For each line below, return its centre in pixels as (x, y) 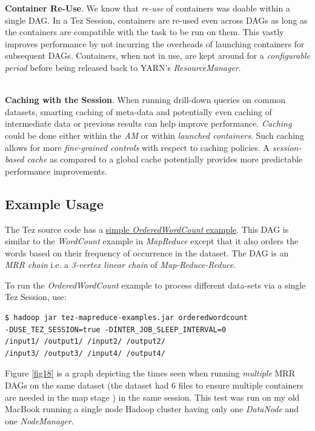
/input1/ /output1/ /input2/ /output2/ (85, 342)
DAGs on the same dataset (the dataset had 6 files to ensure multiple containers (154, 385)
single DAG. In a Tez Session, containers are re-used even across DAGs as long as (156, 20)
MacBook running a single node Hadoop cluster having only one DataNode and (152, 409)
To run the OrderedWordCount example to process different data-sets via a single (155, 285)
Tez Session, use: (36, 297)
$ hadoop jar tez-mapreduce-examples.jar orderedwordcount (126, 318)
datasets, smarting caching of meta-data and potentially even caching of (138, 111)
